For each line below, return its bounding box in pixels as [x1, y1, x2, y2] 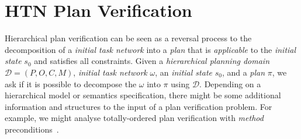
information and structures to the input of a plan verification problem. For [5, 100, 272, 112]
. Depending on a [199, 77, 261, 90]
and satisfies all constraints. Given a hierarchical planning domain [34, 55, 270, 67]
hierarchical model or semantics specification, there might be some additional [5, 89, 281, 101]
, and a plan [222, 66, 265, 78]
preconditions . [5, 123, 59, 135]
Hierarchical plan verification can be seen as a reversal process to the [5, 32, 252, 44]
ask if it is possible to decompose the [5, 77, 137, 90]
